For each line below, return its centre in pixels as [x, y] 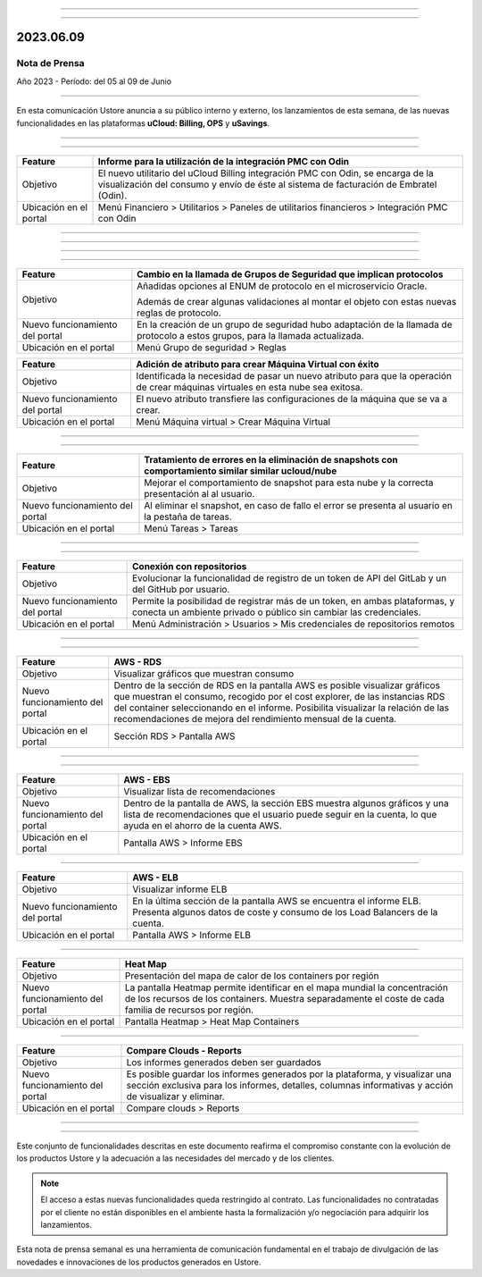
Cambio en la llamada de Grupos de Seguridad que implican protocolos [290, 274]
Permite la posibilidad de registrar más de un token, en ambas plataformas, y [293, 601]
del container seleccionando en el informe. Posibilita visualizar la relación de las [282, 708]
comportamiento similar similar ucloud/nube [241, 471]
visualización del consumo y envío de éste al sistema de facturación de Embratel [267, 184]
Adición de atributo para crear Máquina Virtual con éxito [258, 364]
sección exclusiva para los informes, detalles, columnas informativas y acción [290, 1085]
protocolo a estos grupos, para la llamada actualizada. [251, 335]
